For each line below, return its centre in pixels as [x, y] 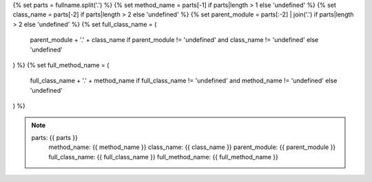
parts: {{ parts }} [55, 137]
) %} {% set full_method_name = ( [61, 65]
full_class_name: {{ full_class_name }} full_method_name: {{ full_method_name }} [164, 157]
